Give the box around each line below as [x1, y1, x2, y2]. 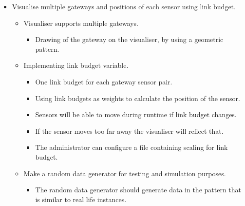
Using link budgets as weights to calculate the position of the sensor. [35, 93, 240, 103]
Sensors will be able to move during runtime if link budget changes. [35, 109, 237, 120]
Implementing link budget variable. [23, 60, 129, 70]
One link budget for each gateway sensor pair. [35, 76, 172, 86]
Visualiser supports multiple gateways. [23, 18, 138, 28]
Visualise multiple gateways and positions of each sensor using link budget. [12, 1, 236, 11]
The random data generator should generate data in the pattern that [35, 185, 242, 195]
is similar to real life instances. [35, 194, 127, 204]
